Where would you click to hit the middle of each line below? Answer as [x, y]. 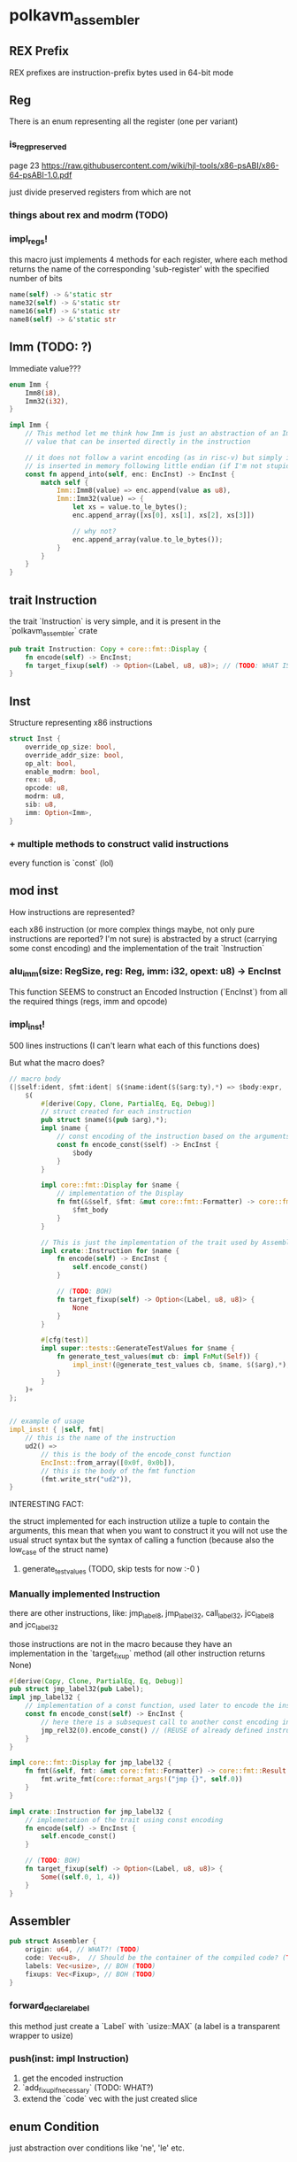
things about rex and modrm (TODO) [89, 215]
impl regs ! [29, 239]
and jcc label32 [34, 1625]
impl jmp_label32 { [45, 1697]
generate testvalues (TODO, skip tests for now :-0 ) [111, 1570]
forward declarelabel [49, 2006]
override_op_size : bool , [71, 747]
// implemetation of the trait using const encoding [124, 1820]
